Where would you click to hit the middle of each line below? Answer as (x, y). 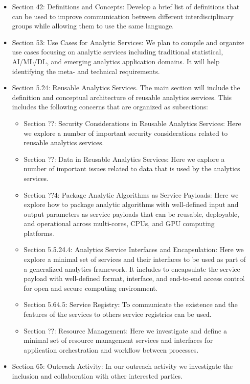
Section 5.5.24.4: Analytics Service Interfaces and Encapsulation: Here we (134, 249)
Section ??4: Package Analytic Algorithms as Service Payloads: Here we (131, 194)
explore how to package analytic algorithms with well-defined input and (131, 204)
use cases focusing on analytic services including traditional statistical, (117, 52)
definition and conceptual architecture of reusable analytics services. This (122, 97)
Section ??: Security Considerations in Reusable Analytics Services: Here (132, 123)
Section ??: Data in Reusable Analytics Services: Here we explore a (124, 159)
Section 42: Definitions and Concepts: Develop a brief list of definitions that (126, 6)
